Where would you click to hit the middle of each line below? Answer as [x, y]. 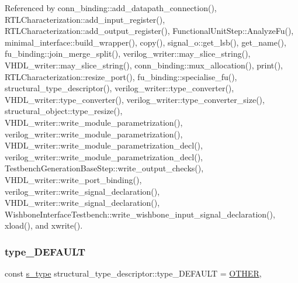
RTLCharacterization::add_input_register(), [85, 19]
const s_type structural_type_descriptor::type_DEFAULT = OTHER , [133, 273]
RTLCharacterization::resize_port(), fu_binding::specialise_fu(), [121, 76]
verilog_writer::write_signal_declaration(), [82, 191]
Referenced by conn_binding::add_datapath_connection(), [111, 8]
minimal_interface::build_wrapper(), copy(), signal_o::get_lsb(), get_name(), [145, 42]
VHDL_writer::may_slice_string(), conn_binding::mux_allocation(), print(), [144, 65]
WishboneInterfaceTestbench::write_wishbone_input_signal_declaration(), [140, 214]
